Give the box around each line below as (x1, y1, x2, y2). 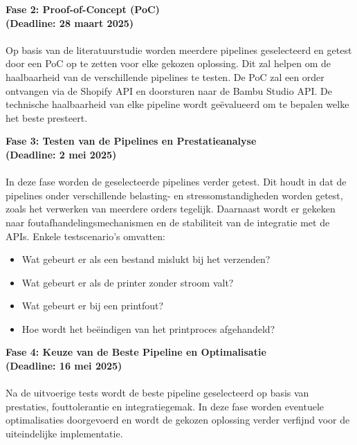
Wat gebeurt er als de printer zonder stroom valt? (21, 275, 234, 289)
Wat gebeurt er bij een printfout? (21, 298, 164, 313)
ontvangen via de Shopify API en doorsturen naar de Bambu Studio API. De (6, 83, 332, 98)
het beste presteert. (6, 110, 88, 125)
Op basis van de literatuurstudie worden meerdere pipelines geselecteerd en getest (6, 42, 352, 57)
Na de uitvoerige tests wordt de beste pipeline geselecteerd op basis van (6, 385, 309, 400)
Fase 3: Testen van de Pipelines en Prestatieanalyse (6, 134, 257, 148)
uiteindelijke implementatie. (6, 426, 123, 441)
